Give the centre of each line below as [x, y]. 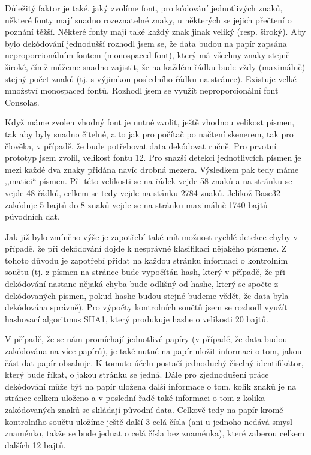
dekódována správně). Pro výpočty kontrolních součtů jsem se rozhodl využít [146, 307]
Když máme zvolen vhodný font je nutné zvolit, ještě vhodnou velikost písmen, [150, 122]
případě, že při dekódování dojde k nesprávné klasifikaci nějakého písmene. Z [146, 248]
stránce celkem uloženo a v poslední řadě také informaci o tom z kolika [135, 398]
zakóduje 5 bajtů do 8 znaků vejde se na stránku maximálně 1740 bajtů [136, 204]
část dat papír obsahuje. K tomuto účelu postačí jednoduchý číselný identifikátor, [154, 362]
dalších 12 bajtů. [35, 444]
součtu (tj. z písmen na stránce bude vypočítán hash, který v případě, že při [145, 272]
